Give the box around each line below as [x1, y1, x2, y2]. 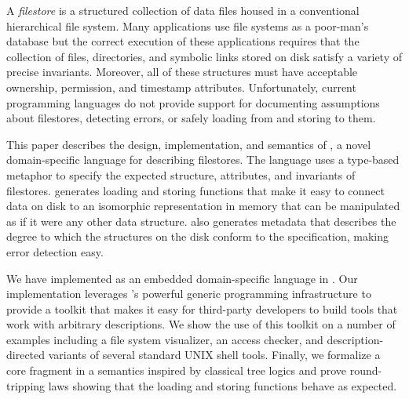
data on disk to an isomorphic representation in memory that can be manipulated [6, 198, 400, 214]
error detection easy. [6, 243, 104, 259]
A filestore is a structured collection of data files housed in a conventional [6, 2, 360, 18]
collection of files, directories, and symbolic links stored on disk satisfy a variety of [6, 48, 402, 64]
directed [6, 346, 46, 363]
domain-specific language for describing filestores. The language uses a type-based [6, 151, 400, 168]
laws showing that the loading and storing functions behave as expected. [48, 377, 397, 394]
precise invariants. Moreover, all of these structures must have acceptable [6, 63, 358, 80]
